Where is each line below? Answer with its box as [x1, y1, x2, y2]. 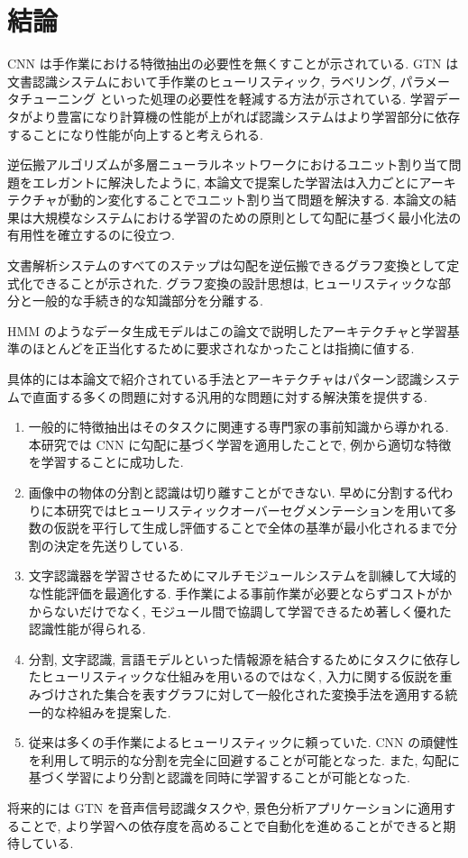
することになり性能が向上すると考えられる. [7, 124, 263, 143]
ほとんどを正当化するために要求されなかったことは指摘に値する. [32, 339, 415, 358]
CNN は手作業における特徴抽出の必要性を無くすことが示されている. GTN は [7, 54, 459, 73]
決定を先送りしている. [53, 535, 184, 554]
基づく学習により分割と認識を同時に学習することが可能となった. [28, 768, 410, 787]
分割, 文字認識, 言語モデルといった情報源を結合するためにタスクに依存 [28, 649, 448, 668]
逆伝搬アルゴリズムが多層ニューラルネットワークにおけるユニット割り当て [7, 155, 449, 174]
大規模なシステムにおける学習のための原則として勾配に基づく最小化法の [32, 207, 462, 226]
